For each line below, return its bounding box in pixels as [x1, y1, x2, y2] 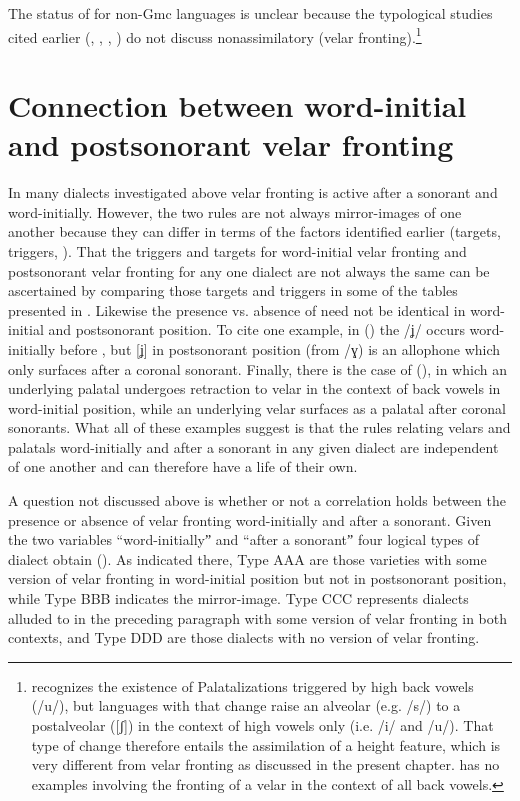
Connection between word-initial [8, 85, 467, 126]
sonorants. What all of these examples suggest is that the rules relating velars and [8, 417, 511, 438]
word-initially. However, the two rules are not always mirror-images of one [8, 201, 462, 222]
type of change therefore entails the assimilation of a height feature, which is [31, 734, 501, 755]
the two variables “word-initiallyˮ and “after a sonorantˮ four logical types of [8, 529, 479, 550]
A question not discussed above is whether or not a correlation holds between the [8, 490, 506, 511]
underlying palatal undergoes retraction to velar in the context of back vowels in [8, 378, 501, 399]
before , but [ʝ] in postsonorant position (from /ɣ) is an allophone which [59, 338, 501, 359]
